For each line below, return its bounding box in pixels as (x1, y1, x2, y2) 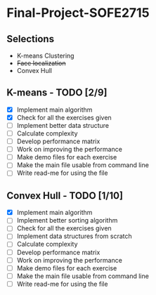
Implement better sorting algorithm (16, 216, 118, 225)
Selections (6, 33, 54, 45)
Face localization (16, 59, 66, 67)
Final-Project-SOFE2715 (6, 5, 150, 21)
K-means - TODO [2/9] (6, 86, 108, 99)
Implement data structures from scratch (16, 232, 132, 240)
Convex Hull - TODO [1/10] (6, 190, 124, 202)
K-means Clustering (16, 51, 74, 60)
